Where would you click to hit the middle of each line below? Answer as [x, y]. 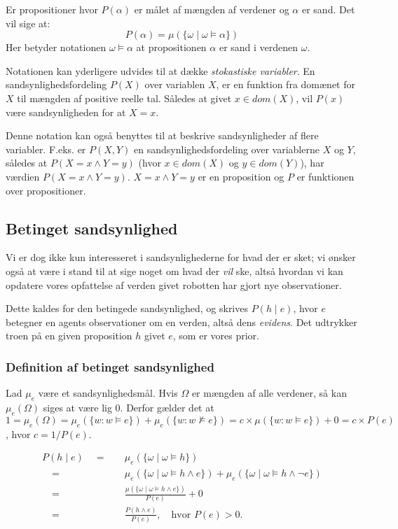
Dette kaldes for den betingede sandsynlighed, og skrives [127, 308]
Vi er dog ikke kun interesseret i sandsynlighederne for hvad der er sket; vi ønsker [181, 257]
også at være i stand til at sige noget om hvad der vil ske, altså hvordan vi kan [174, 270]
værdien [23, 176]
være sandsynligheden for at [66, 112]
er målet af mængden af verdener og [212, 9]
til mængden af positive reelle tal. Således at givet [124, 98]
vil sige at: [28, 23]
